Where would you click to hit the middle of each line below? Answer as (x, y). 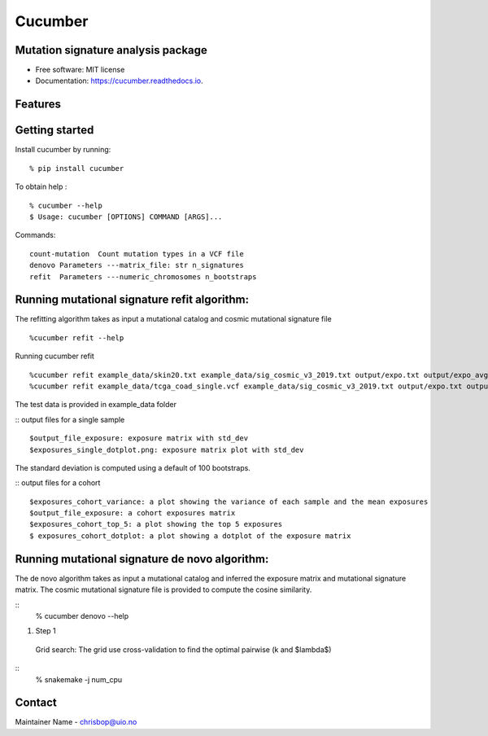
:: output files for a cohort (58, 483)
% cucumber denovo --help (82, 616)
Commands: (35, 235)
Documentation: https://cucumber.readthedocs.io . (119, 81)
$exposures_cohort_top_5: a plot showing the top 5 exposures (156, 524)
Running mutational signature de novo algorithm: (142, 559)
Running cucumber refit (55, 356)
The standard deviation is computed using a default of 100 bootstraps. (133, 467)
